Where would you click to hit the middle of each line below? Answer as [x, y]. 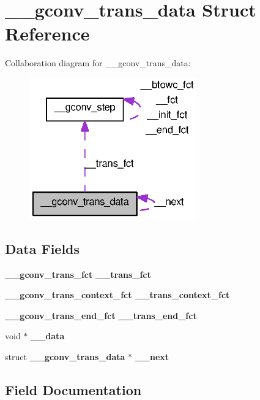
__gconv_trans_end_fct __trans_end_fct [101, 315]
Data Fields [43, 248]
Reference [47, 33]
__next [152, 356]
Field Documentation [73, 389]
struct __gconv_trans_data [65, 356]
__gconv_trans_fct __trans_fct [78, 274]
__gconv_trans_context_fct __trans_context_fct [117, 295]
